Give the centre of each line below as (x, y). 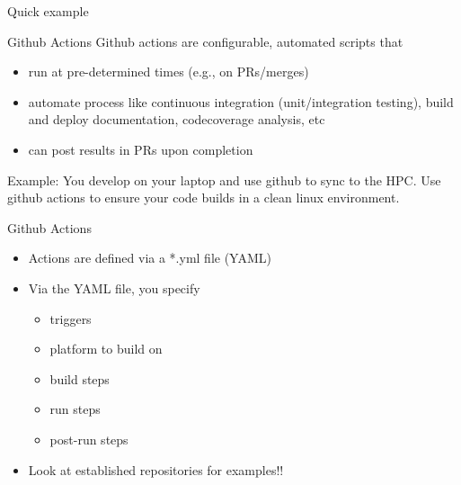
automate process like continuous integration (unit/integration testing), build (241, 101)
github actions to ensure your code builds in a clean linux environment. (204, 198)
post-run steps (89, 439)
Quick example (48, 11)
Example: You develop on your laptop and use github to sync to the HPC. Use (224, 180)
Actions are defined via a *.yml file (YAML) (150, 258)
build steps (80, 378)
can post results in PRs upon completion (141, 149)
